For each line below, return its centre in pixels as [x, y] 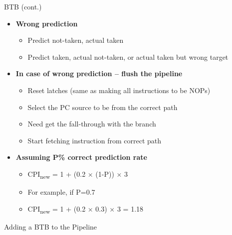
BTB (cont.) [23, 6]
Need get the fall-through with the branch [92, 124]
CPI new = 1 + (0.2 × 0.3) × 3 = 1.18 [86, 209]
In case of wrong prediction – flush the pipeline [99, 73]
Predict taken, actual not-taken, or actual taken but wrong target [128, 57]
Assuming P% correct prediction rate [81, 157]
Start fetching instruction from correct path [95, 140]
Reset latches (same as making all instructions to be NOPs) [119, 90]
